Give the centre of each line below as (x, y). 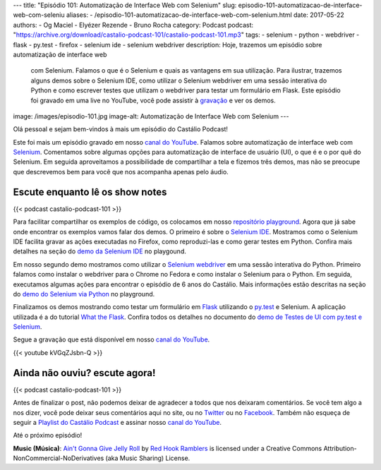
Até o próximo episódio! (48, 435)
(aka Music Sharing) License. (148, 458)
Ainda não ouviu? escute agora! (84, 373)
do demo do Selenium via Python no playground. (84, 294)
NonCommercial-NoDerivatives (59, 458)
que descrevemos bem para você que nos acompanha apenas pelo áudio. (121, 171)
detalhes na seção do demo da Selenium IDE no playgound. (99, 251)
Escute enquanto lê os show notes (90, 192)
